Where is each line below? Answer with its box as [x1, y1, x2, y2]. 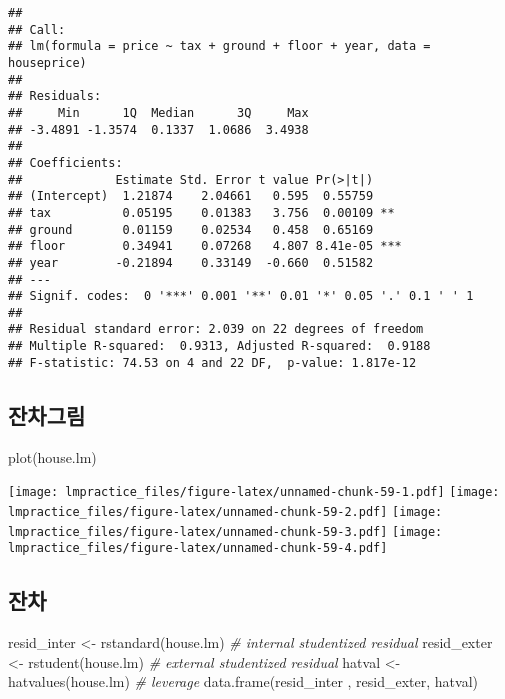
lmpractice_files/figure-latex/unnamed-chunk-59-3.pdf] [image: [8, 524, 443, 539]
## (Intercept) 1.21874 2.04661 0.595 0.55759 [8, 189, 374, 204]
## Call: [8, 22, 66, 37]
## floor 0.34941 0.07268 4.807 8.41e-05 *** [8, 239, 402, 254]
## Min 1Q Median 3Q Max [8, 105, 309, 120]
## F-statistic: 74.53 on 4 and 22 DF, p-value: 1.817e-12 [8, 355, 417, 370]
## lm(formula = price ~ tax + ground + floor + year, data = [8, 39, 431, 54]
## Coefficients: [8, 155, 123, 170]
